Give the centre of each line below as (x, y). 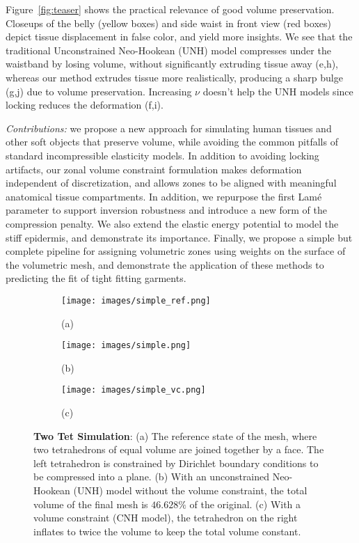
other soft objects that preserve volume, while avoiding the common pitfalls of (172, 142)
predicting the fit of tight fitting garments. (96, 278)
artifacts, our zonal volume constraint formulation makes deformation (154, 169)
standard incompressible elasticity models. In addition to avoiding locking (162, 155)
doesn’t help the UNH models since (278, 91)
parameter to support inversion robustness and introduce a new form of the (166, 210)
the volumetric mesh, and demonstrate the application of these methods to (165, 264)
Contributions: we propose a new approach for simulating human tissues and (169, 128)
